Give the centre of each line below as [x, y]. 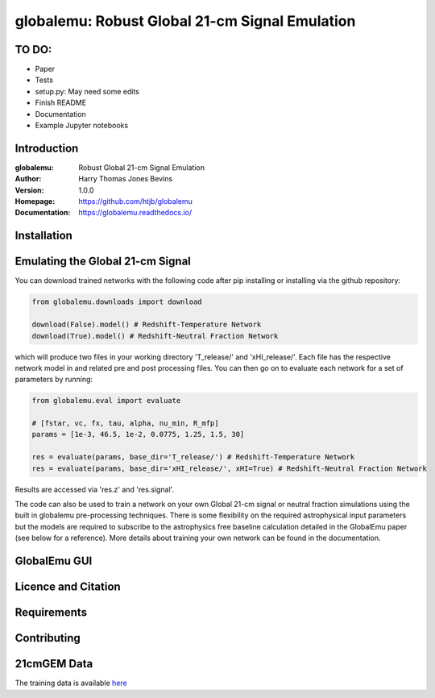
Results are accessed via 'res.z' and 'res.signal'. [95, 489]
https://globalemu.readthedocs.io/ [135, 213]
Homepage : [35, 202]
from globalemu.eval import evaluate [106, 401]
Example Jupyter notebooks [82, 126]
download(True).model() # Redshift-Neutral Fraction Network [155, 336]
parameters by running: [54, 380]
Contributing [48, 638]
